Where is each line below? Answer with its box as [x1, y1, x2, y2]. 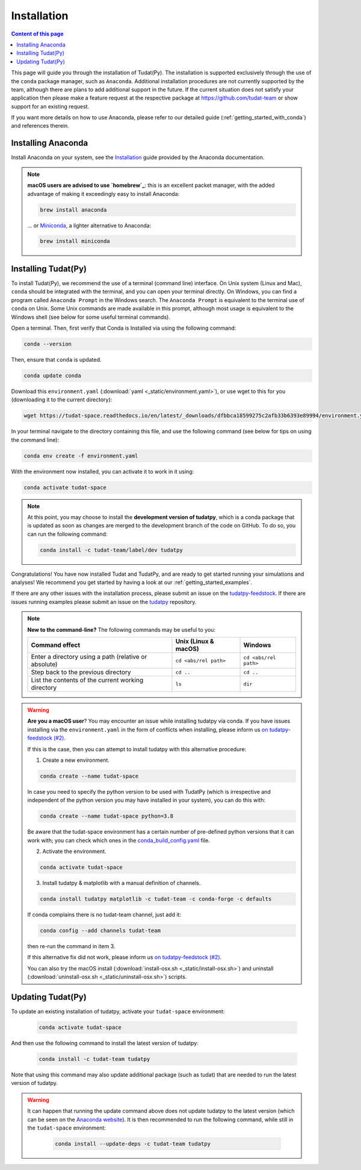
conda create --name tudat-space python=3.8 [40, 813, 174, 820]
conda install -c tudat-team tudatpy [39, 1055, 150, 1063]
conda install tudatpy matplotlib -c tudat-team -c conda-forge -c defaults [40, 896, 272, 902]
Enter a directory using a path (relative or [31, 653, 147, 661]
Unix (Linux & [175, 637, 215, 646]
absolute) [31, 660, 58, 668]
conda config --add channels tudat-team [40, 927, 161, 934]
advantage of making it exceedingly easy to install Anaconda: [27, 190, 180, 197]
